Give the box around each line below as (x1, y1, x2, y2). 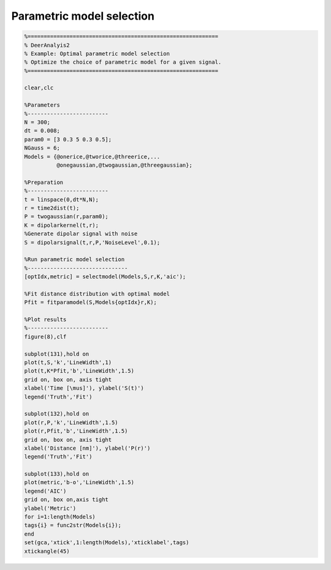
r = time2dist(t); (24, 204, 80, 211)
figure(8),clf (24, 333, 67, 340)
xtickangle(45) (24, 547, 70, 555)
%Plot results (24, 316, 67, 323)
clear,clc (24, 85, 54, 91)
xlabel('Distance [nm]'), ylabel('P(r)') (24, 444, 151, 452)
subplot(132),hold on (24, 411, 89, 417)
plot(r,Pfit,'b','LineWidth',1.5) (24, 428, 128, 435)
